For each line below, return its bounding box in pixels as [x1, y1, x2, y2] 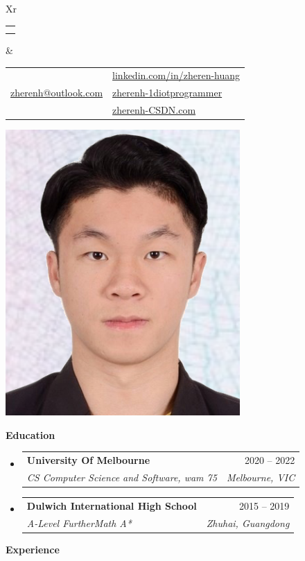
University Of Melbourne [26, 453, 150, 467]
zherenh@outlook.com [10, 85, 103, 100]
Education [6, 427, 55, 442]
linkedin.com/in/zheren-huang [112, 68, 241, 83]
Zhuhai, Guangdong [206, 515, 290, 530]
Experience [6, 542, 60, 556]
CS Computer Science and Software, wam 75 [26, 470, 217, 484]
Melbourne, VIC [226, 470, 295, 484]
